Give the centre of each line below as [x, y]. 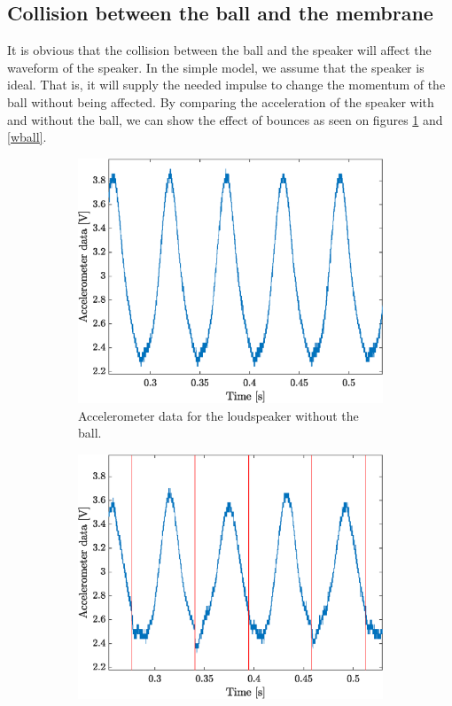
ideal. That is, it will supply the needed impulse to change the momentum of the [226, 85]
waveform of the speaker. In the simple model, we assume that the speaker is [216, 67]
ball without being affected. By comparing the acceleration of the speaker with [221, 101]
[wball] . [27, 137]
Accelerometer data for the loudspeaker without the [218, 415]
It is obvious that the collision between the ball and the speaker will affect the [219, 50]
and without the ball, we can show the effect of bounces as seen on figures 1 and [225, 119]
